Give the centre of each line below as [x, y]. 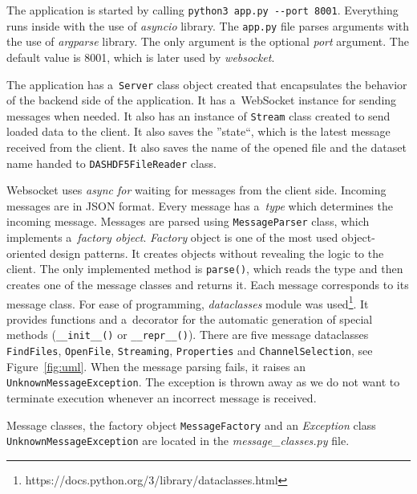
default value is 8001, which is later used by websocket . [141, 57]
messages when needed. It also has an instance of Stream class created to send [198, 115]
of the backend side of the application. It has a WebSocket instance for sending [202, 100]
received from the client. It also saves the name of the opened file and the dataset [206, 147]
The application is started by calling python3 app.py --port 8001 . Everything [202, 10]
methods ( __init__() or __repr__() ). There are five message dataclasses [188, 335]
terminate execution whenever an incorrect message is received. [162, 397]
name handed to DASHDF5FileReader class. [111, 163]
